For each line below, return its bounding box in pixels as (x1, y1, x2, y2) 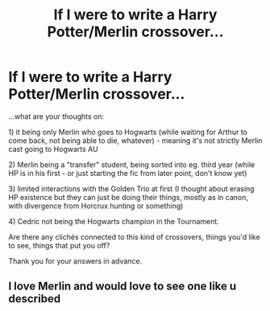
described (8, 292, 61, 306)
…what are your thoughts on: (8, 111, 105, 121)
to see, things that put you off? (8, 240, 110, 250)
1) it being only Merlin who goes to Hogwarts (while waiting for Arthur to (8, 127, 247, 137)
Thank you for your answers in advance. (8, 256, 143, 266)
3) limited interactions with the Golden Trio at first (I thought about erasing (8, 183, 255, 194)
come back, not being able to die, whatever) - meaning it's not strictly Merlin (8, 135, 263, 145)
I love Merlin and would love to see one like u (8, 280, 237, 293)
